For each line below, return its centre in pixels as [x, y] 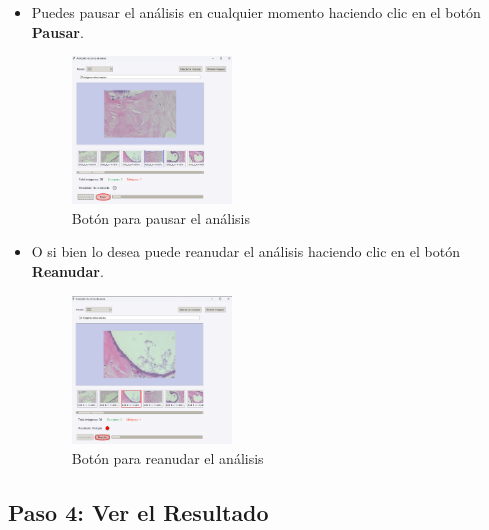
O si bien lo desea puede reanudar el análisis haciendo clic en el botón [245, 251]
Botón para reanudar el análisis [167, 457]
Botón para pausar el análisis [161, 217]
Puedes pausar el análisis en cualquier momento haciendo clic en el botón [256, 12]
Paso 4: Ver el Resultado [138, 511]
